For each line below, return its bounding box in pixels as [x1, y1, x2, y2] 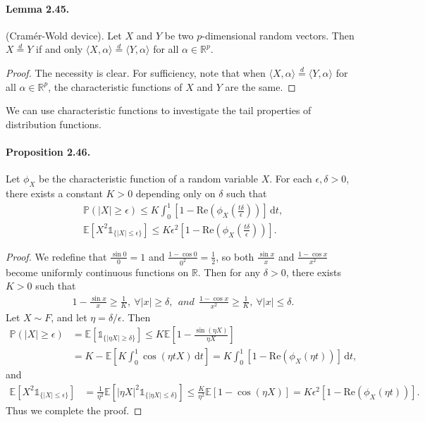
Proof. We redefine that [6, 249, 107, 263]
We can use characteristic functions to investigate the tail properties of [6, 103, 312, 118]
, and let [51, 309, 87, 324]
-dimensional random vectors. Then [202, 27, 355, 42]
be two [164, 27, 194, 42]
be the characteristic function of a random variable [39, 171, 258, 186]
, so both [216, 249, 254, 263]
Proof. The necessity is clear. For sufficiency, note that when [6, 65, 266, 80]
